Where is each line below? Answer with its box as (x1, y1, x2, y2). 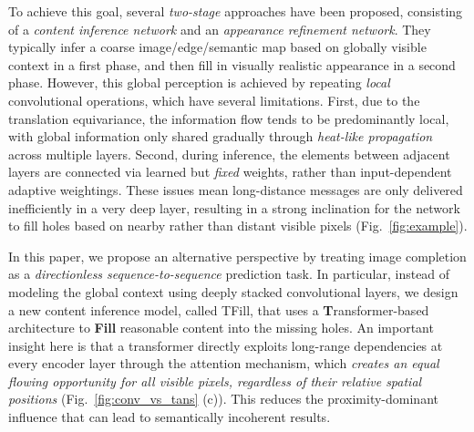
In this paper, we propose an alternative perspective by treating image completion (8, 246, 467, 265)
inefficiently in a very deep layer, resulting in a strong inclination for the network (8, 198, 460, 217)
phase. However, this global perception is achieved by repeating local (8, 73, 390, 92)
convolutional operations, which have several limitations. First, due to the (8, 90, 420, 109)
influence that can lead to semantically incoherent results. (8, 407, 331, 427)
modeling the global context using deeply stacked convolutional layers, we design (8, 282, 459, 301)
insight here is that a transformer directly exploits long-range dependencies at (8, 335, 443, 355)
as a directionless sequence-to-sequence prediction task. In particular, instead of (8, 264, 450, 283)
